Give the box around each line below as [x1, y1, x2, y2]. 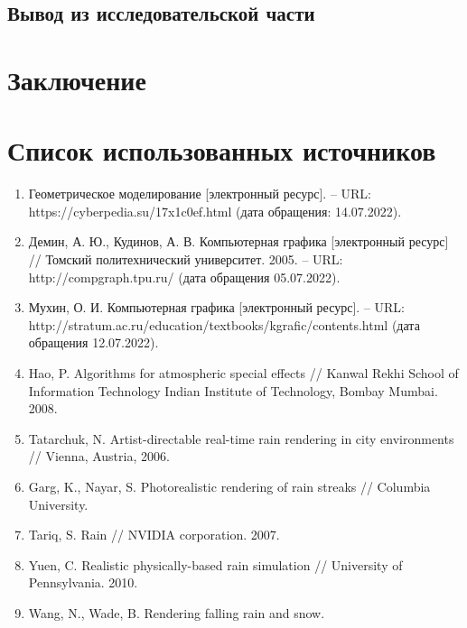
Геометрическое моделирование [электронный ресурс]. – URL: [28, 184, 372, 203]
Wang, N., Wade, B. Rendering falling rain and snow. [28, 603, 325, 622]
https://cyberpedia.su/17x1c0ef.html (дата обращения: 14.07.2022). [28, 201, 402, 220]
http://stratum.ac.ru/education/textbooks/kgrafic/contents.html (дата [28, 315, 420, 334]
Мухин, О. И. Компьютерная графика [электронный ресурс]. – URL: [28, 298, 405, 317]
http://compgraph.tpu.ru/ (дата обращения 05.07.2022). [28, 267, 341, 286]
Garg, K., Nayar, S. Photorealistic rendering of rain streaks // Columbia [28, 477, 431, 495]
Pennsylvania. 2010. [28, 573, 138, 592]
